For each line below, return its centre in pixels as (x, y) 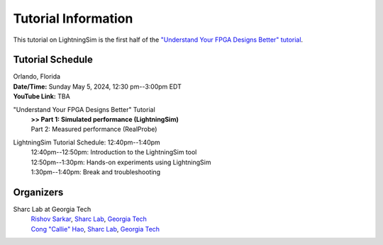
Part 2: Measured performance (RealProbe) (94, 129)
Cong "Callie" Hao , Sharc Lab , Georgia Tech (95, 229)
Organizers (38, 192)
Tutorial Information (73, 18)
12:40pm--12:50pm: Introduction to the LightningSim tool (114, 152)
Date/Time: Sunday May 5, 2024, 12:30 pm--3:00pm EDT (98, 86)
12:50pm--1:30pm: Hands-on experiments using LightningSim (121, 162)
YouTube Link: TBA (41, 96)
